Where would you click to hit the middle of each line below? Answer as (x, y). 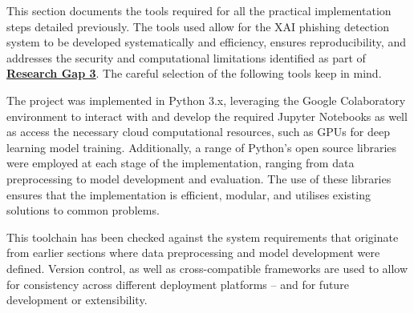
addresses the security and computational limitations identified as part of (186, 57)
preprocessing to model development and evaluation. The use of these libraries (199, 178)
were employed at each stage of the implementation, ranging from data (181, 163)
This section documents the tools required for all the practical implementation (199, 10)
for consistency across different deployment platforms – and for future (178, 284)
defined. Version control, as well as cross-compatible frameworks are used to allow (207, 268)
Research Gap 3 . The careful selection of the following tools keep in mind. (194, 73)
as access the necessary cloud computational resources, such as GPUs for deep (198, 132)
